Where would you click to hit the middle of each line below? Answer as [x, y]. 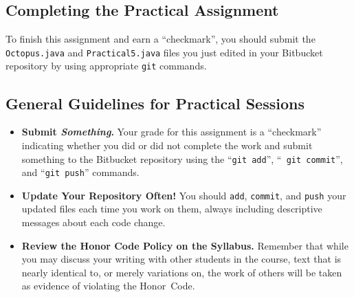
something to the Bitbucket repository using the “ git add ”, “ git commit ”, [182, 158]
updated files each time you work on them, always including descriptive [172, 209]
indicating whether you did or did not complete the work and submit [167, 145]
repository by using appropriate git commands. [106, 66]
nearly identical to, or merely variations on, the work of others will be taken [182, 272]
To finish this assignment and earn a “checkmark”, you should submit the [161, 39]
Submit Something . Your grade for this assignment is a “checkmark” [172, 132]
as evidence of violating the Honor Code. [108, 286]
